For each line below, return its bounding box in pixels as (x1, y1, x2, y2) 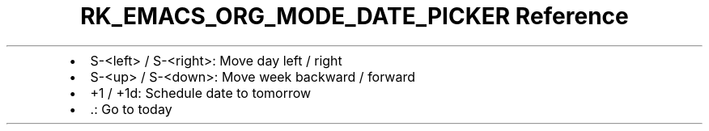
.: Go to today (90, 100, 172, 117)
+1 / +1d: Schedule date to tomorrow (90, 84, 312, 101)
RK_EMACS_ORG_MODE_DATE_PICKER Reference (80, 2, 629, 30)
